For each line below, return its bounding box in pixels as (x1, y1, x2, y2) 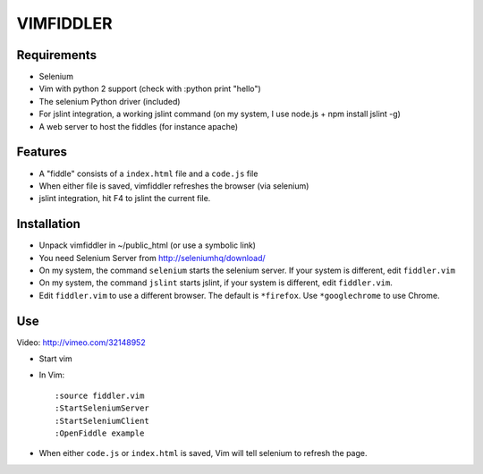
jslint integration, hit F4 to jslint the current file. (38, 193, 211, 204)
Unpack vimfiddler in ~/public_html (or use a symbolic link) (38, 240, 257, 250)
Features (16, 144, 67, 160)
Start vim (38, 353, 73, 364)
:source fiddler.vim (55, 390, 145, 401)
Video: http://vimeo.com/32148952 (16, 336, 147, 348)
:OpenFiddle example (55, 428, 145, 438)
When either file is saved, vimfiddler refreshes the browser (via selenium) (38, 180, 309, 191)
